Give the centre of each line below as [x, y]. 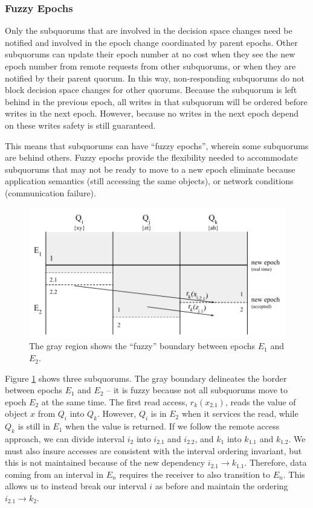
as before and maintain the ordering [221, 486]
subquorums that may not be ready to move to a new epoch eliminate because [150, 169]
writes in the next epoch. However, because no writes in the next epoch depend [152, 113]
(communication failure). [50, 192]
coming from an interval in [54, 474]
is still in [34, 426]
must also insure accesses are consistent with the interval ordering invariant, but [153, 450]
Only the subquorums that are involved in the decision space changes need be [149, 31]
